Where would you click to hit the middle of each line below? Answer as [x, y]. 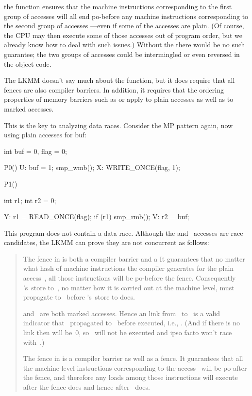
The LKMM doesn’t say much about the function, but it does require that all [119, 80]
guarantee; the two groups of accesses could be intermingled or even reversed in [122, 54]
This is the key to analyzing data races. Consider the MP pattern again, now [118, 125]
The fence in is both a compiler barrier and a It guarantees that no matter [134, 258]
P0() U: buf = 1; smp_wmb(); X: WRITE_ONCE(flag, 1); [92, 167]
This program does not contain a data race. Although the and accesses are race [124, 233]
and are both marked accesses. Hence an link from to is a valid [122, 313]
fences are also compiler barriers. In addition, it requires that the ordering [114, 89]
